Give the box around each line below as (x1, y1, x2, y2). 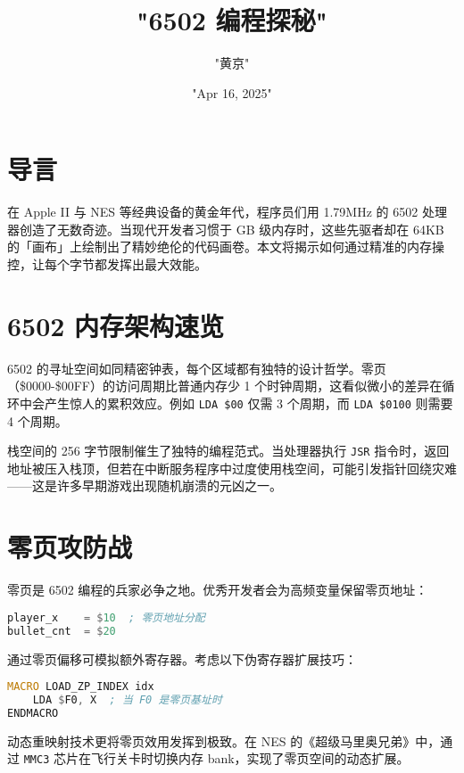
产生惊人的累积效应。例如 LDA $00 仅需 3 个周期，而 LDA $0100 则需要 (44, 393, 453, 412)
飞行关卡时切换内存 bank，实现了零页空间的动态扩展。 (90, 749, 410, 768)
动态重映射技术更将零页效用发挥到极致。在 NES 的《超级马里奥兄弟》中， (7, 731, 441, 750)
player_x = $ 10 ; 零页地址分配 (7, 611, 205, 624)
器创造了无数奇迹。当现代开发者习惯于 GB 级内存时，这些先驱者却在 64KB (7, 219, 444, 238)
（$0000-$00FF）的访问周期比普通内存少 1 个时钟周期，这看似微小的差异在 (7, 376, 443, 395)
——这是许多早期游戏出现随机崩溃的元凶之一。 (7, 476, 282, 495)
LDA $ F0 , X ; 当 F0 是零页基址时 (32, 693, 222, 706)
